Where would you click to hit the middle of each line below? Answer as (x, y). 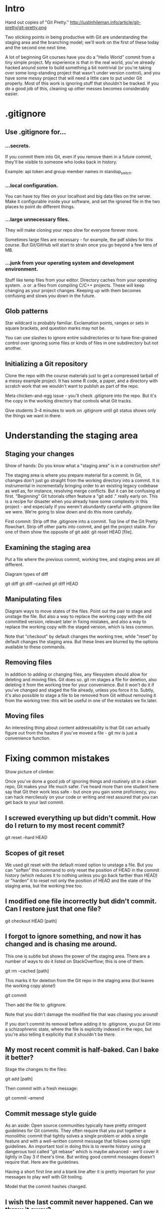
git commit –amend (25, 1098)
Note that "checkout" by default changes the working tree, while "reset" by (81, 636)
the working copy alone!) (30, 986)
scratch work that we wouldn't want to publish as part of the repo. (72, 386)
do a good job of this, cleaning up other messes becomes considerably (77, 88)
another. (14, 348)
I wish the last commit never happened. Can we (79, 1202)
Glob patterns (27, 311)
